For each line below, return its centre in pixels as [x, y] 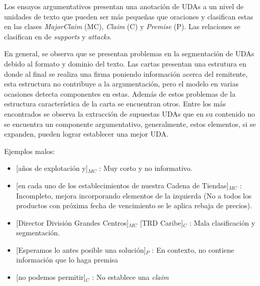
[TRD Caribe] [162, 222]
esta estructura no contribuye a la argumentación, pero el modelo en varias [121, 84]
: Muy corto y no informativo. [146, 168]
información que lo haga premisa [67, 260]
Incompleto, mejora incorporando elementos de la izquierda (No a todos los [134, 195]
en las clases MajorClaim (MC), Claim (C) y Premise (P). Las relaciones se [122, 26]
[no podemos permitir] [51, 277]
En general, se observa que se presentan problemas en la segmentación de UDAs [129, 53]
